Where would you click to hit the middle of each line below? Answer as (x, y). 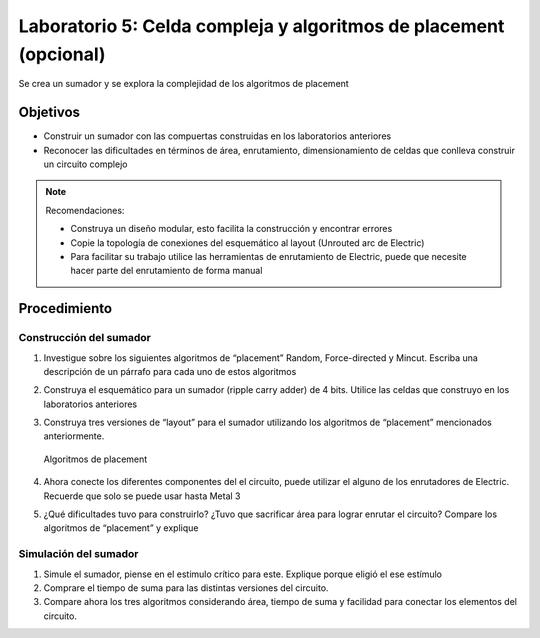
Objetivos (49, 112)
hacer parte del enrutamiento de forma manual (166, 271)
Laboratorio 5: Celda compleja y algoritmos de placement (261, 26)
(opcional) (62, 54)
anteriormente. (74, 436)
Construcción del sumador (85, 338)
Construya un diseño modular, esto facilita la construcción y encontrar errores (231, 229)
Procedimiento (65, 308)
